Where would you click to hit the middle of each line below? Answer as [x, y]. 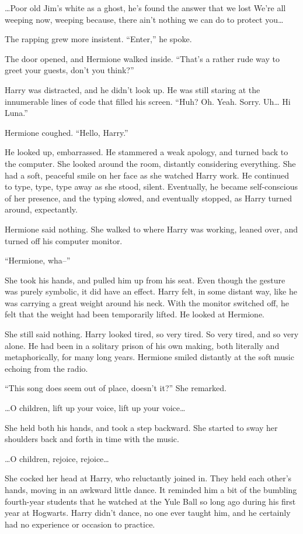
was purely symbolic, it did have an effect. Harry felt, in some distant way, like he [151, 291]
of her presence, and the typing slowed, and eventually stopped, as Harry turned [149, 198]
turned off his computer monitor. [64, 240]
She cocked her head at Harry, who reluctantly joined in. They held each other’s [148, 478]
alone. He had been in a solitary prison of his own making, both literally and [142, 345]
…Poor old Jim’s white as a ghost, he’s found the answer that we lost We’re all [145, 8]
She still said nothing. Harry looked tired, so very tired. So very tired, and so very [152, 334]
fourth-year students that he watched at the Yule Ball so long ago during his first [150, 501]
